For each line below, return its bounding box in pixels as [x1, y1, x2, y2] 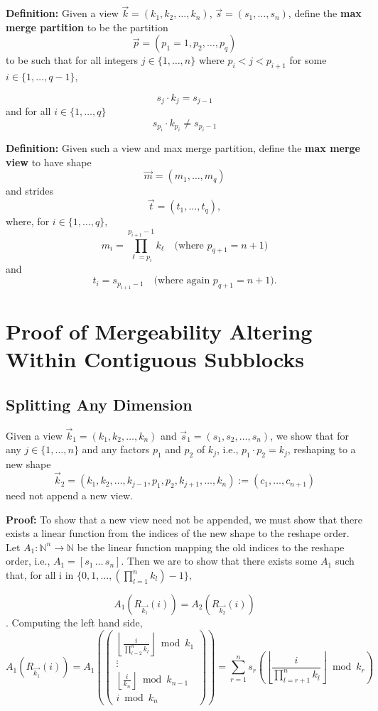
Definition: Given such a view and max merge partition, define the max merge [6, 141, 360, 156]
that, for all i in [6, 568, 74, 582]
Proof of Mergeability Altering [6, 317, 313, 346]
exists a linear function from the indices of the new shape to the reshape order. [6, 526, 350, 541]
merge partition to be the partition [6, 19, 168, 34]
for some [289, 53, 327, 67]
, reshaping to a [287, 442, 356, 457]
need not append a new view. [6, 488, 133, 503]
